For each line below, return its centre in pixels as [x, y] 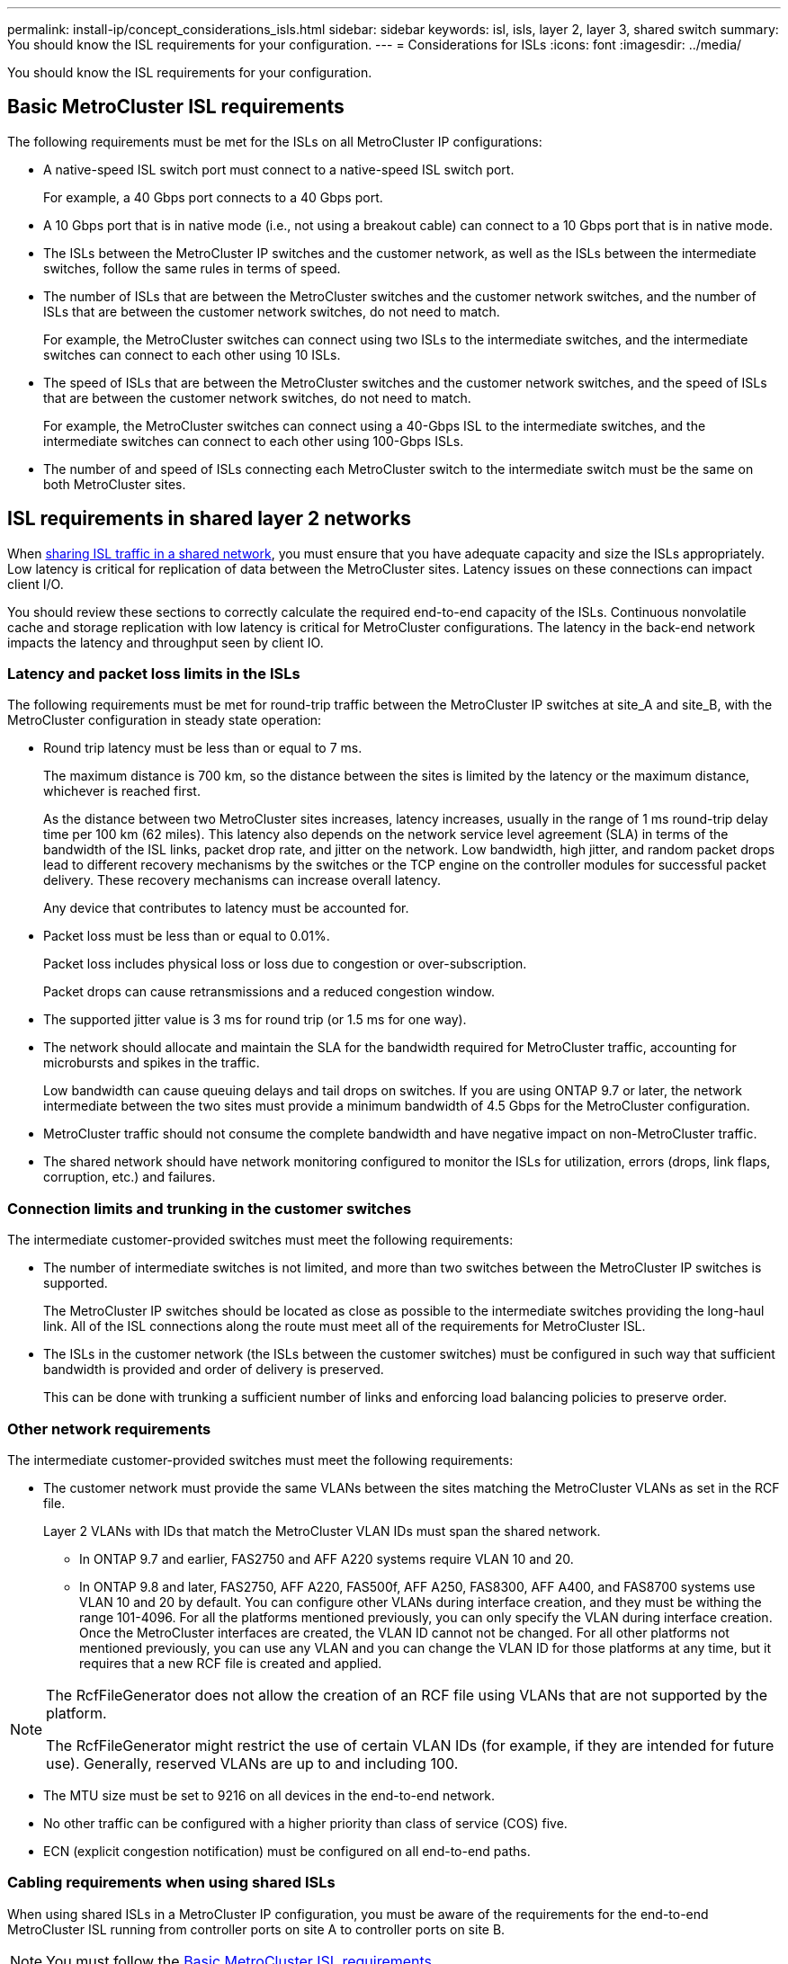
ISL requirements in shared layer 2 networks [210, 519]
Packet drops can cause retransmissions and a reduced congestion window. [269, 992]
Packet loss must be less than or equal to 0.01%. [187, 936]
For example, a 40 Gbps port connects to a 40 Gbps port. [213, 197]
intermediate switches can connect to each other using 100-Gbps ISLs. [254, 441]
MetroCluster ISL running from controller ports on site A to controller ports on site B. [256, 1929]
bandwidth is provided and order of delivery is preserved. [214, 1370]
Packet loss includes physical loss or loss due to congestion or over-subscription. [285, 964]
